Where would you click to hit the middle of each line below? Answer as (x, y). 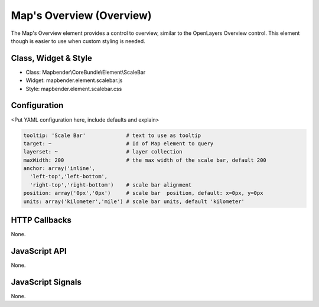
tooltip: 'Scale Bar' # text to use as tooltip (112, 135)
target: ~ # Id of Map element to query (118, 143)
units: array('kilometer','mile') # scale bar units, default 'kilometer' (134, 201)
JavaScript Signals (46, 282)
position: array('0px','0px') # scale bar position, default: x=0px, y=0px (143, 193)
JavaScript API (39, 251)
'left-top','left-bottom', (69, 177)
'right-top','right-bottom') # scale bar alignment (111, 185)
